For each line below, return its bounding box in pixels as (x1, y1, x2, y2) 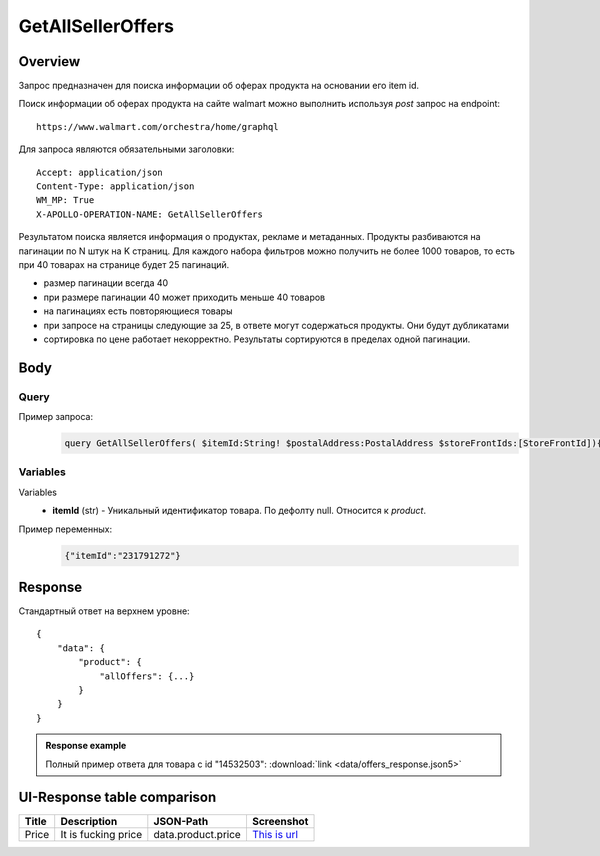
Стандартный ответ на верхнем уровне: (18, 605, 190, 617)
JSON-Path (153, 815, 209, 829)
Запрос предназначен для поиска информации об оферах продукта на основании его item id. (18, 80, 420, 92)
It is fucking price (60, 828, 143, 842)
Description (60, 815, 118, 829)
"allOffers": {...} (99, 670, 195, 682)
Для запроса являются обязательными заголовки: (18, 143, 235, 155)
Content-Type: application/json (36, 181, 195, 192)
